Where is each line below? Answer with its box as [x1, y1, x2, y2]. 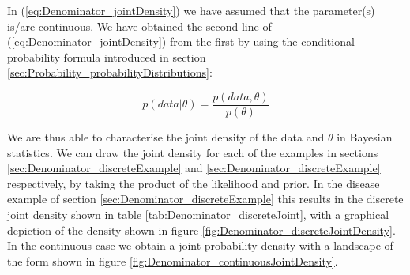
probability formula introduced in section [7, 48, 206, 65]
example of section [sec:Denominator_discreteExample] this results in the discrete [7, 190, 404, 207]
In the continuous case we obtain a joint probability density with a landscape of [7, 237, 393, 254]
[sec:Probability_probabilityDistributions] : [7, 64, 213, 81]
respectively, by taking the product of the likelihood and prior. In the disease [7, 175, 380, 191]
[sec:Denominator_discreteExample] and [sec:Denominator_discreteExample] [7, 160, 381, 176]
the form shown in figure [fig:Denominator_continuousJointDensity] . [7, 252, 338, 269]
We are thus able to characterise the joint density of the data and [7, 129, 325, 145]
